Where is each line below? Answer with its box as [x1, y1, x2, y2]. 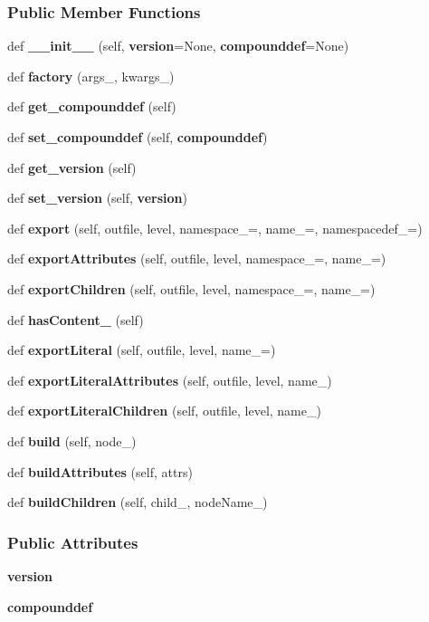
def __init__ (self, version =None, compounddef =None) [7, 36, 349, 55]
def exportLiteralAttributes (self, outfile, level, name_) [7, 370, 332, 389]
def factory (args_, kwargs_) [7, 66, 175, 85]
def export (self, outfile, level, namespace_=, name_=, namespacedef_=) [7, 218, 423, 237]
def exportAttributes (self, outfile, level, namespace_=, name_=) [7, 249, 386, 268]
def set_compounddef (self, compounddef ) [7, 128, 268, 146]
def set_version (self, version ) [7, 188, 187, 207]
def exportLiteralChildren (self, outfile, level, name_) [7, 401, 321, 420]
